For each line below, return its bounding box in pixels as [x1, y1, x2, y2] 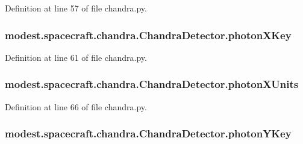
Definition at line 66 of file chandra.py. [5, 100, 147, 113]
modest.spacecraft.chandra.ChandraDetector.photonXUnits [5, 77, 299, 92]
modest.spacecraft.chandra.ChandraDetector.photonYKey [5, 126, 292, 141]
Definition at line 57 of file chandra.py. [5, 2, 147, 14]
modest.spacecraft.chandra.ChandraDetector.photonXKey [5, 27, 292, 42]
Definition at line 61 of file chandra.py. [5, 51, 147, 63]
